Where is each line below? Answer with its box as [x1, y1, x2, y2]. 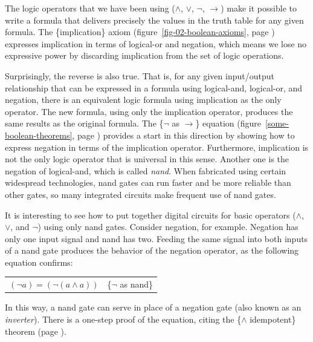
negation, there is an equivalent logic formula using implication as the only [5, 93, 282, 106]
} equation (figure [195, 117, 261, 130]
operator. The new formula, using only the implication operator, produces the [5, 105, 293, 117]
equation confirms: [5, 255, 73, 268]
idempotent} [250, 312, 296, 325]
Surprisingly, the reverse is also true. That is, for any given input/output [5, 69, 274, 82]
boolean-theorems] [5, 128, 73, 141]
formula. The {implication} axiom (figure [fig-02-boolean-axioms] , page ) [5, 25, 275, 38]
